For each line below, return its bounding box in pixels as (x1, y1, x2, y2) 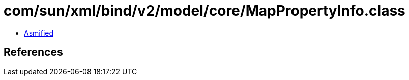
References (4, 46, 63, 59)
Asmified (24, 28, 54, 37)
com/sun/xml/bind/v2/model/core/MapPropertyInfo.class (4, 2, 405, 19)
